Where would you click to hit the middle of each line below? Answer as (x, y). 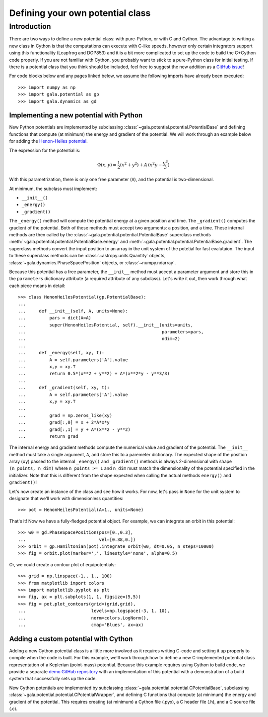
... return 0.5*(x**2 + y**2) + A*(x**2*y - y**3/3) (94, 374)
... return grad (48, 436)
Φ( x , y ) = (107, 165)
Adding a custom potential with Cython (71, 639)
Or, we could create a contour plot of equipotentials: (63, 564)
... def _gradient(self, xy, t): (64, 388)
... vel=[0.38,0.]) (77, 539)
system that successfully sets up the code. (53, 679)
